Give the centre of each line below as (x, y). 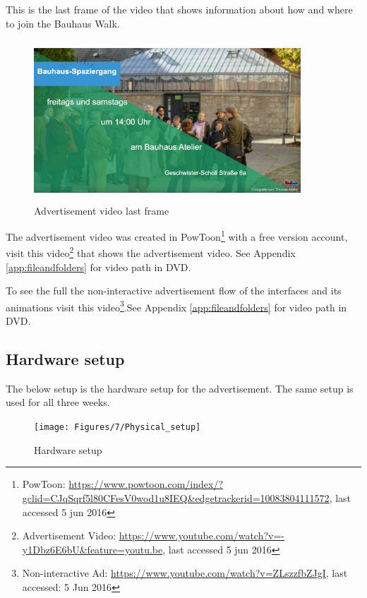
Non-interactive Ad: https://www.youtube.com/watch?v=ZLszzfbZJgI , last (185, 573)
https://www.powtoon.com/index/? (146, 484)
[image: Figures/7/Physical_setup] (118, 427)
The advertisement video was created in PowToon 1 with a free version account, (177, 235)
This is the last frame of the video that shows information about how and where (179, 9)
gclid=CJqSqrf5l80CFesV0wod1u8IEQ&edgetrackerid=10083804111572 (176, 497)
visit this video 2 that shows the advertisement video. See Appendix (151, 252)
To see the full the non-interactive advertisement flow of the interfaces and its (174, 291)
